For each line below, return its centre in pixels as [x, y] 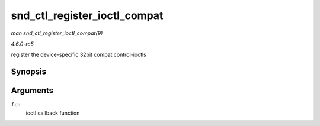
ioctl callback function [53, 113]
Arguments [32, 91]
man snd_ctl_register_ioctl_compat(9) [57, 33]
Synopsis [29, 72]
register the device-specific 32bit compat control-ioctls [79, 55]
